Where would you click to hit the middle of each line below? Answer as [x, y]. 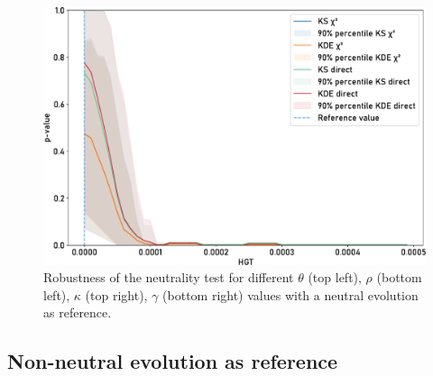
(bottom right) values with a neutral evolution [290, 294]
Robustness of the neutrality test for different [169, 277]
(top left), [335, 277]
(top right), [116, 294]
